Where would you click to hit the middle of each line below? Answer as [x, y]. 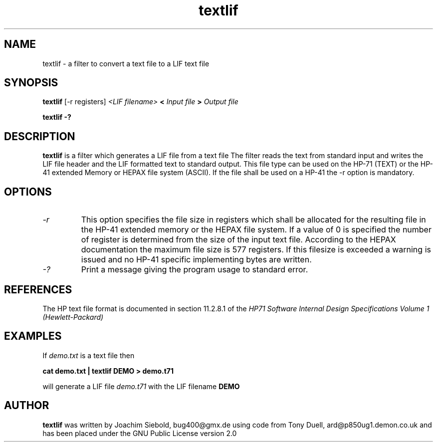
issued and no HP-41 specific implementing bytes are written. [196, 260]
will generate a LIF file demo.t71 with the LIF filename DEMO [141, 386]
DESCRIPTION [40, 136]
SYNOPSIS [31, 83]
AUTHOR [27, 406]
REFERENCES [38, 289]
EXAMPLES [33, 336]
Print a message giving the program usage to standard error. [195, 270]
